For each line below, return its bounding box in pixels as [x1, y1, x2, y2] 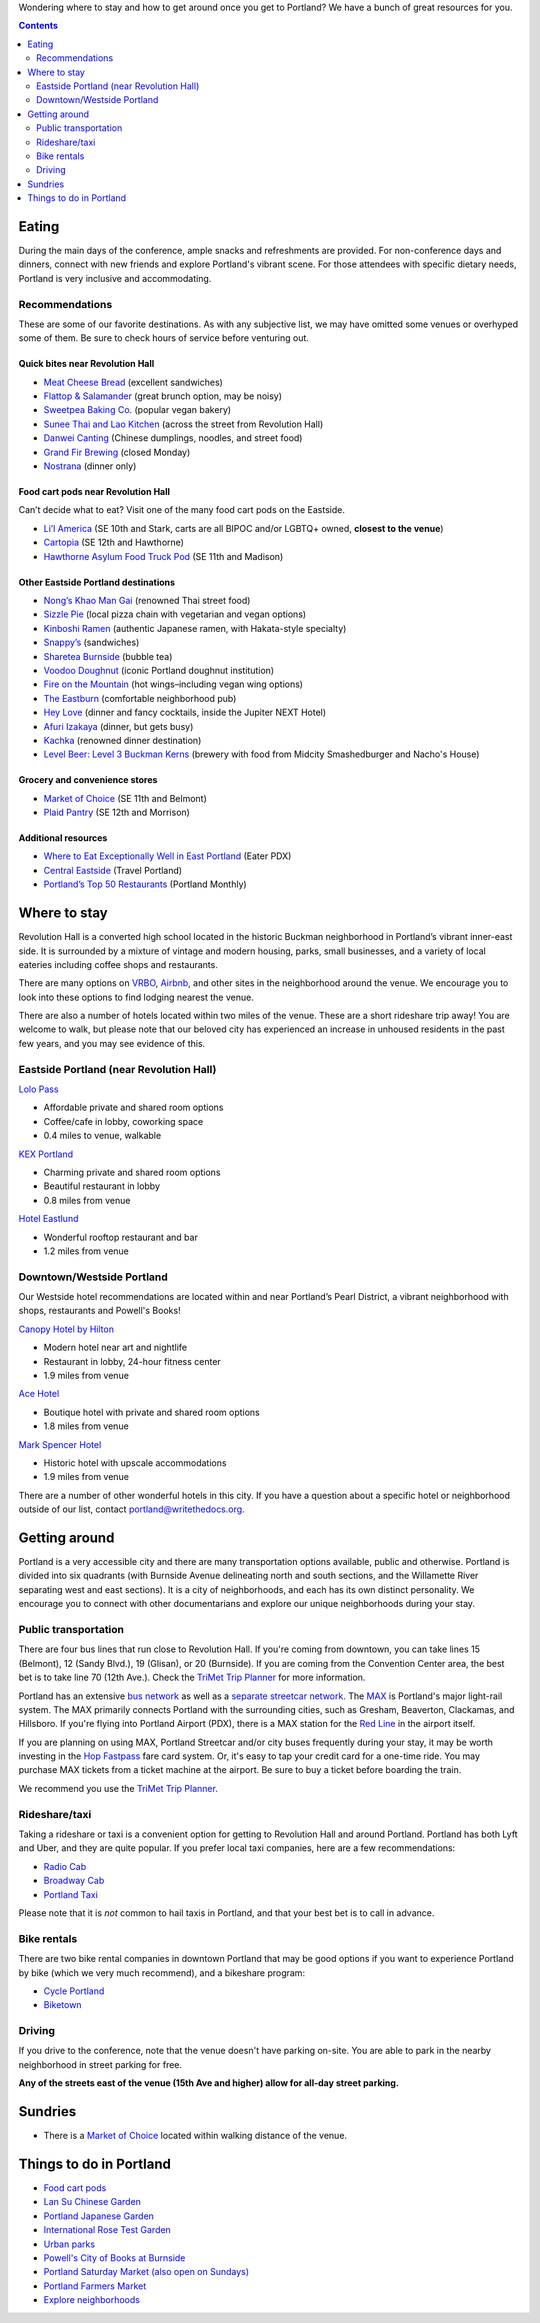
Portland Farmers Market [43, 2280, 147, 2292]
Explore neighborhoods [43, 2294, 140, 2306]
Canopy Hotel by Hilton [18, 1323, 115, 1335]
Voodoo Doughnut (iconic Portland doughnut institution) [43, 664, 275, 676]
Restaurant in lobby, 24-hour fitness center [43, 1355, 222, 1367]
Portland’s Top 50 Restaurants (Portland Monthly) [43, 878, 247, 890]
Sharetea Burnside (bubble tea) [43, 650, 173, 662]
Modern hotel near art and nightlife [43, 1341, 188, 1354]
